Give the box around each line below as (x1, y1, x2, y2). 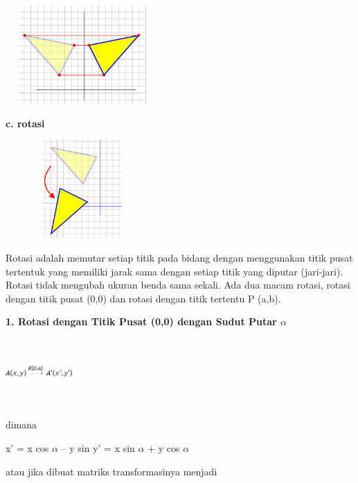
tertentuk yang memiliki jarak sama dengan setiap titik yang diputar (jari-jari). (6, 264, 343, 278)
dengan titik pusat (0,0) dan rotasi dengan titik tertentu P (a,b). (6, 291, 281, 305)
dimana (6, 417, 37, 432)
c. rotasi (6, 116, 45, 130)
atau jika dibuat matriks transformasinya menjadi (6, 464, 217, 478)
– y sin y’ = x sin (61, 441, 135, 455)
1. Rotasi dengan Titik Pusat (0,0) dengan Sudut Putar (6, 314, 277, 329)
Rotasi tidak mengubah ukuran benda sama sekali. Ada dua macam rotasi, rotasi (6, 277, 350, 292)
